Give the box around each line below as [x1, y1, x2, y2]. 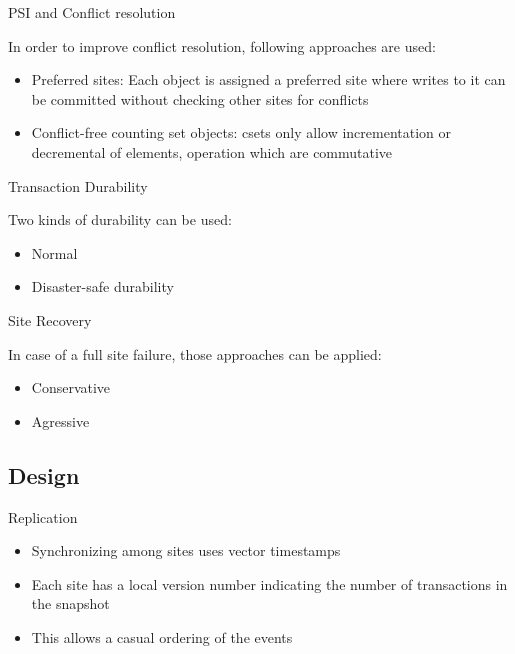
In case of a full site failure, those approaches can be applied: [8, 343, 382, 364]
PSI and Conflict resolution [8, 2, 176, 22]
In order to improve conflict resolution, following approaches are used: [8, 35, 436, 56]
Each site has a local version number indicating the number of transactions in [31, 573, 508, 594]
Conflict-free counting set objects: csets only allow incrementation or [31, 122, 452, 143]
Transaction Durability [8, 175, 148, 196]
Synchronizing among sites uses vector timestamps [31, 540, 341, 561]
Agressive [31, 410, 90, 431]
